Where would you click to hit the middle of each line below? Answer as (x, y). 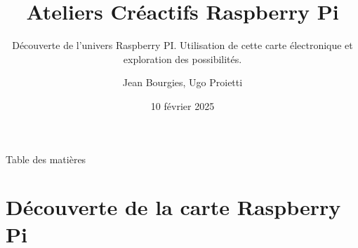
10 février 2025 (183, 105)
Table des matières (46, 159)
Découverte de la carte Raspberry (173, 207)
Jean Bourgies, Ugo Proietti (183, 82)
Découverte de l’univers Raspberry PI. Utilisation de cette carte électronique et (183, 45)
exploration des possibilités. (183, 58)
